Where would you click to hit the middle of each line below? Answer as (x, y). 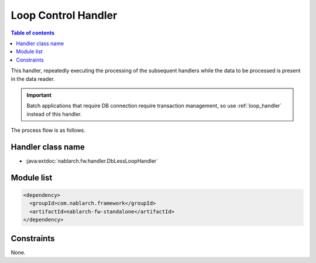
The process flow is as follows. (48, 130)
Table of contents (33, 33)
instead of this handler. (54, 114)
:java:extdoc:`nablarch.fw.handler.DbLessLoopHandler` (92, 160)
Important (39, 95)
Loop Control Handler (64, 15)
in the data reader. (33, 78)
